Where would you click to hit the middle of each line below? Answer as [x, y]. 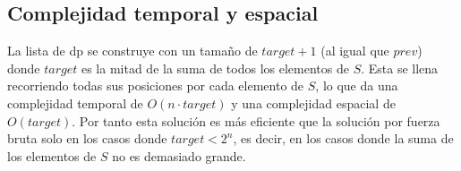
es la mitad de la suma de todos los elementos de [215, 68]
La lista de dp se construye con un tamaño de [132, 51]
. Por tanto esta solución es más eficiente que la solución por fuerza [256, 120]
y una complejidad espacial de [313, 103]
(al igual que [355, 51]
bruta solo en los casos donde [87, 138]
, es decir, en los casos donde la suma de [343, 138]
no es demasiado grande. [179, 155]
